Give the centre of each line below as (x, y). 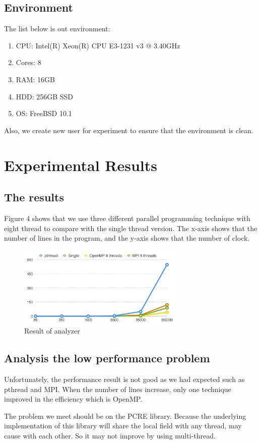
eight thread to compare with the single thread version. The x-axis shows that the (131, 228)
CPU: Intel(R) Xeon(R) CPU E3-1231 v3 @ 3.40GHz (98, 45)
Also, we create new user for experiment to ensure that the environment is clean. (129, 130)
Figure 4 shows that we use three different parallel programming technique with (127, 218)
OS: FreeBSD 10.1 (44, 113)
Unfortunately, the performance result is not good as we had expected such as (124, 379)
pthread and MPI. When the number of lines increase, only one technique (118, 389)
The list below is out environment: (57, 29)
